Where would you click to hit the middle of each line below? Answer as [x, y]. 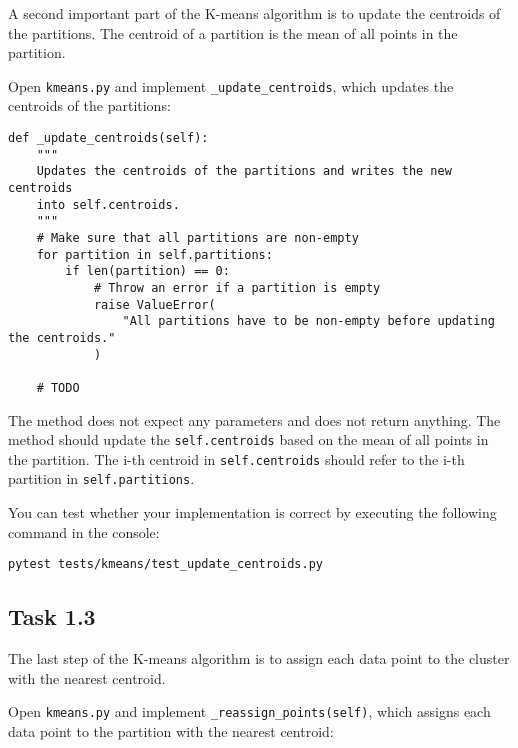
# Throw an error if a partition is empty [237, 287]
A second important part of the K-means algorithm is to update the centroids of [254, 13]
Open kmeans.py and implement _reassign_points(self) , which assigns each [249, 711]
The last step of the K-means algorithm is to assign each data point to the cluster [259, 658]
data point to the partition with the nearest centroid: [171, 730]
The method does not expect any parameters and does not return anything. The [254, 419]
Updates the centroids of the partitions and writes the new [244, 171]
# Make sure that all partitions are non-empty [197, 237]
